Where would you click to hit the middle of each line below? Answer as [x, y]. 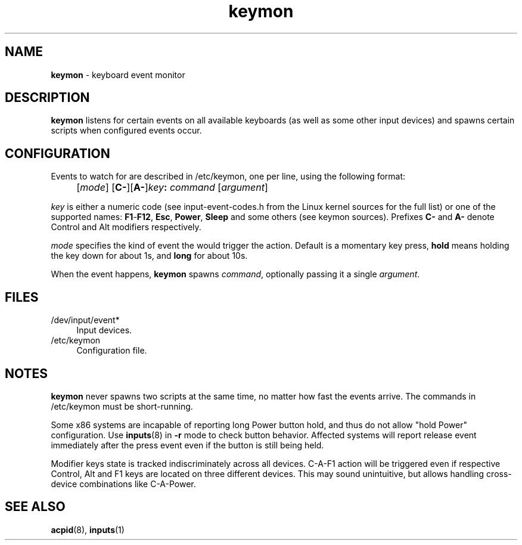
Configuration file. [112, 351]
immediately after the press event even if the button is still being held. [187, 445]
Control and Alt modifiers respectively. [126, 227]
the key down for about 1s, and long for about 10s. [149, 256]
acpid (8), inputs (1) [88, 529]
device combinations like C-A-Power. [123, 484]
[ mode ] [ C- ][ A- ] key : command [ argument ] [172, 188]
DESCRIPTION [47, 98]
